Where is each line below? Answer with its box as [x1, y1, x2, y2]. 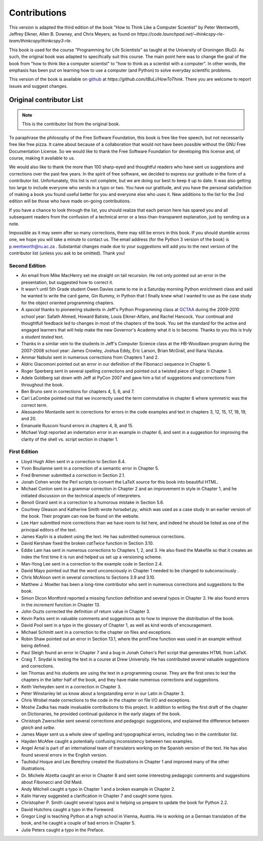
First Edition [9, 449, 38, 455]
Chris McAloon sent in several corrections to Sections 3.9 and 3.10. [21, 574, 156, 580]
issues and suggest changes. [9, 83, 68, 89]
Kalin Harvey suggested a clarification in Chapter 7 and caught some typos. [21, 793, 173, 799]
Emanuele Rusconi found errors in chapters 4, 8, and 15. [21, 422, 133, 429]
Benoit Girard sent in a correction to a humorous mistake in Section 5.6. [21, 500, 164, 506]
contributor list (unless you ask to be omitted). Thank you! [9, 250, 125, 256]
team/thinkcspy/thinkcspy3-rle [9, 38, 71, 44]
